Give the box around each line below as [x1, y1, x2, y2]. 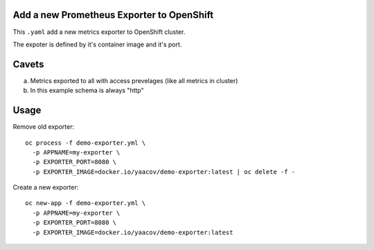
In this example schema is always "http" [30, 87, 145, 95]
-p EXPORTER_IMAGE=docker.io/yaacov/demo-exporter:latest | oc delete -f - [32, 168, 296, 176]
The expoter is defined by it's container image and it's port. [12, 40, 182, 48]
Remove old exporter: [12, 123, 75, 131]
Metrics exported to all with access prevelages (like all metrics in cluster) [30, 76, 238, 84]
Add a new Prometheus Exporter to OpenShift [12, 9, 214, 21]
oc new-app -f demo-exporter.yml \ [25, 199, 146, 207]
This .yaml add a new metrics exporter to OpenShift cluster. [12, 28, 186, 36]
